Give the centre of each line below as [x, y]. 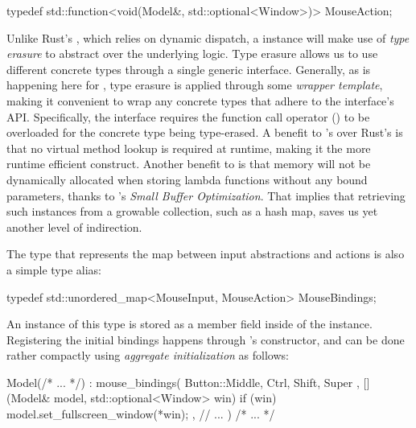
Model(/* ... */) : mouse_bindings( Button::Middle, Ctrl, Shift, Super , [183, 382]
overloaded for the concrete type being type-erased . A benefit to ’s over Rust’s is [205, 132]
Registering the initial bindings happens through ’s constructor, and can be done [206, 339]
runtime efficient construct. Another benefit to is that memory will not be [189, 164]
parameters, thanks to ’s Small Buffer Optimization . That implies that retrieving [206, 195]
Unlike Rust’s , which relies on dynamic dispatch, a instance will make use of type [208, 37]
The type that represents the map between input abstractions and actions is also [206, 254]
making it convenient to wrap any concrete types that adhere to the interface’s [200, 100]
